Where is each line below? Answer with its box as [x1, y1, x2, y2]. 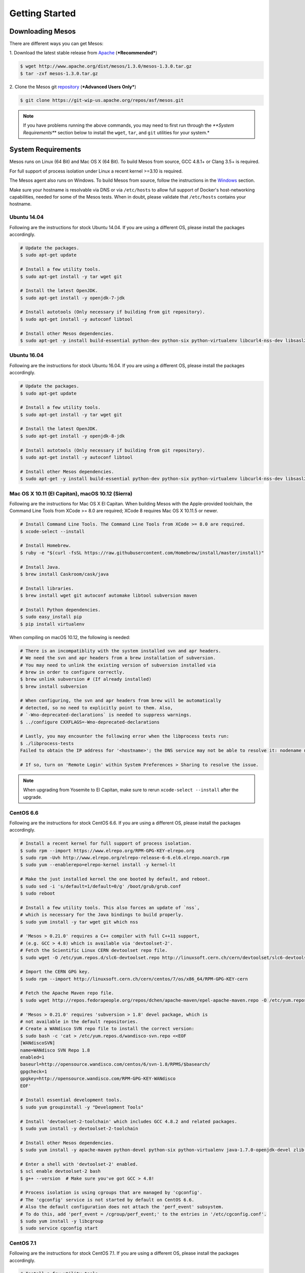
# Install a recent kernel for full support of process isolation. [20, 841, 192, 846]
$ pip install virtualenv [20, 621, 85, 627]
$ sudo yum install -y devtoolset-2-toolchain [20, 1125, 138, 1131]
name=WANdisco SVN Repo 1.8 [20, 1047, 90, 1053]
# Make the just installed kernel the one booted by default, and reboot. [20, 876, 211, 882]
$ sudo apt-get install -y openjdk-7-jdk [20, 295, 125, 300]
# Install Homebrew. [20, 543, 71, 548]
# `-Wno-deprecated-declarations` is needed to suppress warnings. [20, 712, 192, 718]
